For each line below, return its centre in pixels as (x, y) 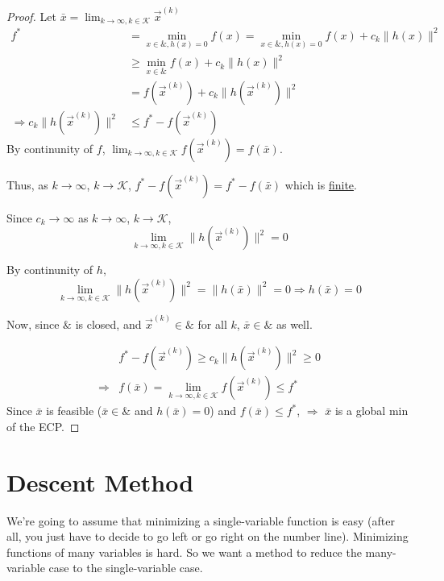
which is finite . (321, 184)
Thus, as (27, 184)
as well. (294, 324)
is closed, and (108, 324)
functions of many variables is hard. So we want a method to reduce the (184, 552)
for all (212, 324)
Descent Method (100, 481)
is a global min (371, 411)
